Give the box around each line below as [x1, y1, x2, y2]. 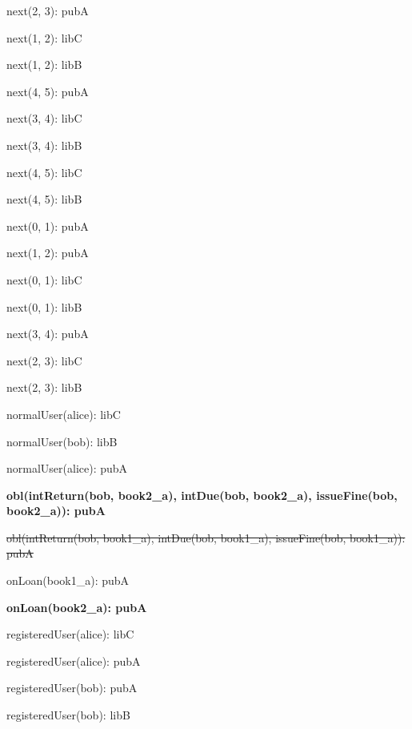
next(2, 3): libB [6, 379, 82, 396]
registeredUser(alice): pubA [6, 652, 141, 669]
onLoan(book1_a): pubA [6, 572, 130, 589]
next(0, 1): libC [6, 271, 82, 288]
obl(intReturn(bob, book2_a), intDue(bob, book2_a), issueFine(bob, [6, 486, 398, 503]
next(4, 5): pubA [6, 83, 89, 99]
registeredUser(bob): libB [6, 707, 130, 723]
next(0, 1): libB [6, 298, 82, 315]
